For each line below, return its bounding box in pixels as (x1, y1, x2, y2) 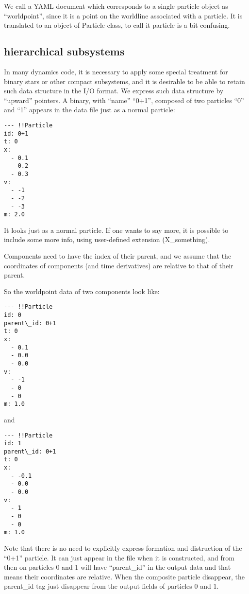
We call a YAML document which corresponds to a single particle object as (4, 1, 228, 11)
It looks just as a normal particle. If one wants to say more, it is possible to (4, 225, 229, 235)
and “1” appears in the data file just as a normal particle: (4, 105, 175, 115)
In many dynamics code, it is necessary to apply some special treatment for (4, 66, 228, 76)
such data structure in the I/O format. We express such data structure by (4, 86, 224, 96)
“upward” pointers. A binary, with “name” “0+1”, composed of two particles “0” (4, 95, 244, 105)
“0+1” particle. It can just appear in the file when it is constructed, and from (4, 552, 234, 562)
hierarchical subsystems (4, 44, 125, 59)
